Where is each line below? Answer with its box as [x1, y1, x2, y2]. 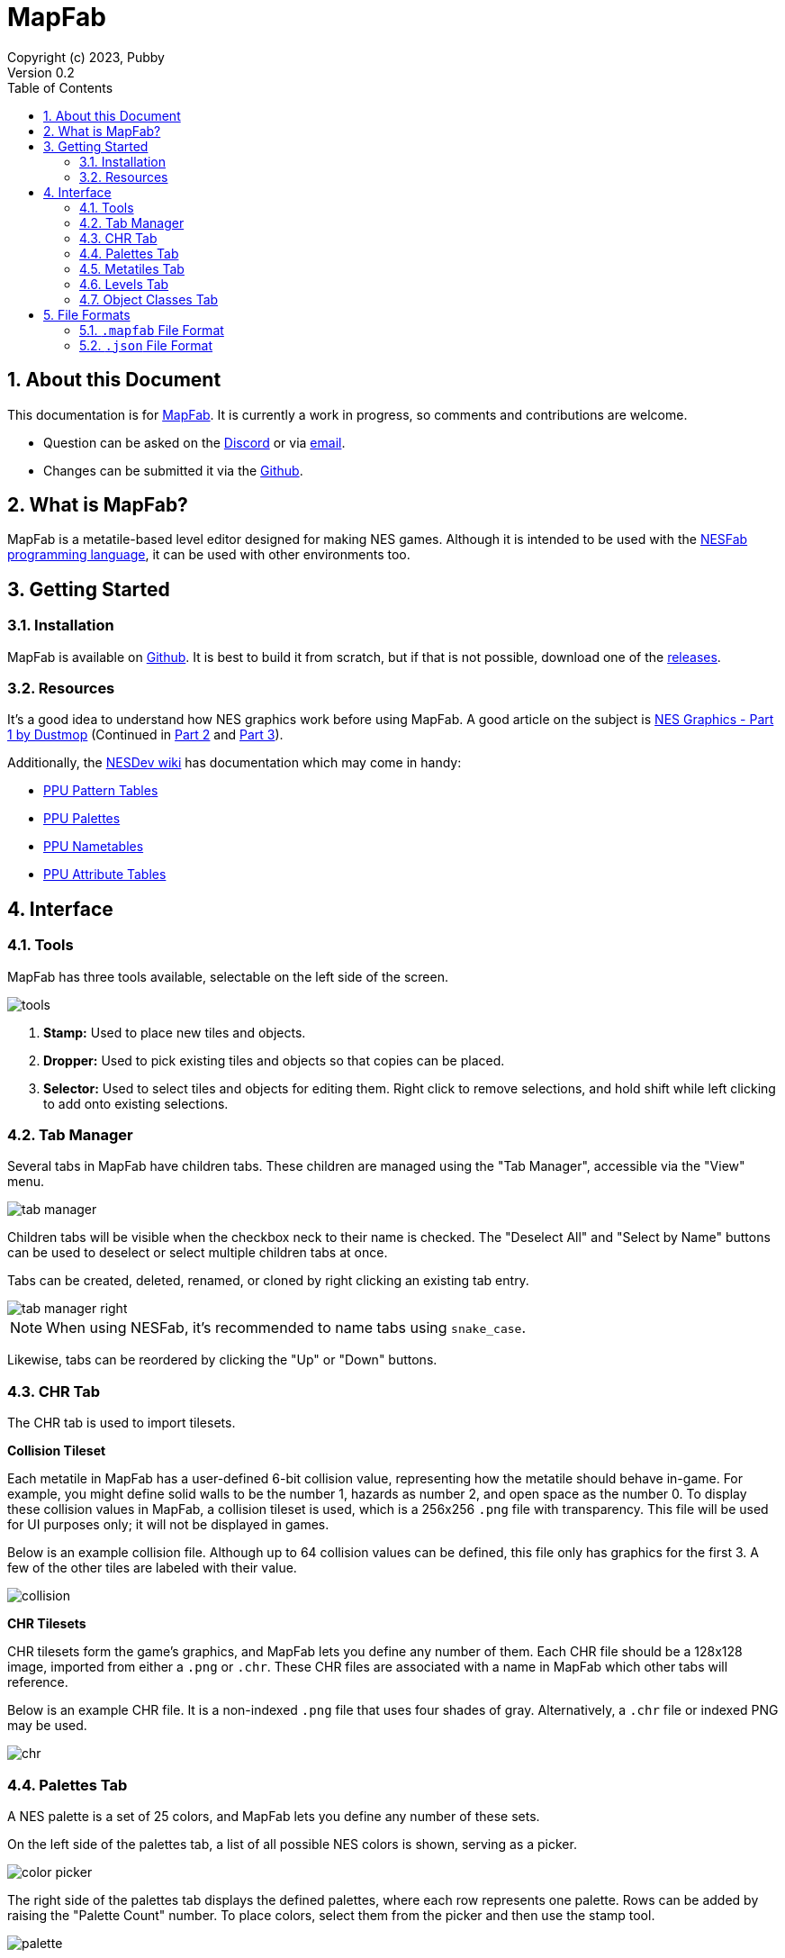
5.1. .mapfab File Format [79, 322, 224, 338]
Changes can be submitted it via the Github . [43, 462, 303, 478]
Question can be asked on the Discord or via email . [43, 434, 346, 450]
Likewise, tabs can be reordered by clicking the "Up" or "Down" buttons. [7, 1352, 438, 1368]
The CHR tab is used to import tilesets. [7, 1415, 236, 1431]
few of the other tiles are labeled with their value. [7, 1560, 297, 1576]
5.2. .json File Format [79, 337, 213, 353]
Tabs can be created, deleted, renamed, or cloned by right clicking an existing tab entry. [7, 1273, 529, 1289]
